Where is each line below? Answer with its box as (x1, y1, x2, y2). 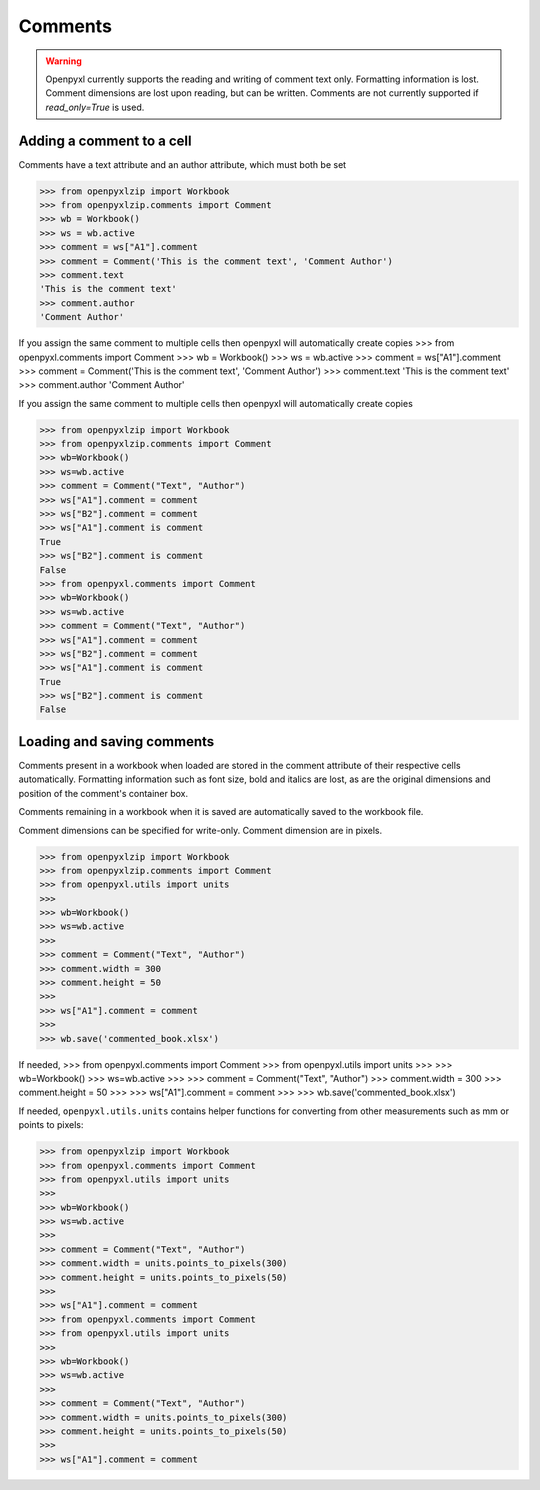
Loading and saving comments (18, 733, 215, 750)
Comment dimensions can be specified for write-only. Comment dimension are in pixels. (18, 824, 383, 836)
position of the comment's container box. (18, 787, 189, 799)
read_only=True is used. (45, 101, 145, 113)
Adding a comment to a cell (18, 132, 192, 149)
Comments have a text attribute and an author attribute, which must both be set (18, 158, 347, 170)
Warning (45, 55, 82, 67)
